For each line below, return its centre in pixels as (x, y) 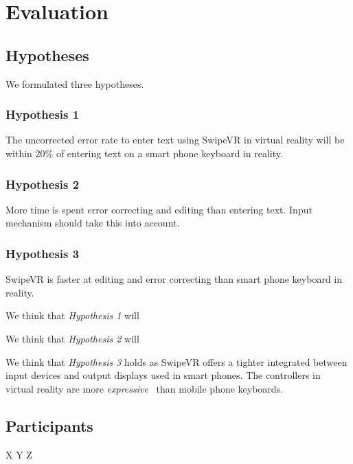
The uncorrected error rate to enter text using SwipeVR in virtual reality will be (175, 140)
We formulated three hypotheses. (75, 83)
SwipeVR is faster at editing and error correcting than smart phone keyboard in (174, 279)
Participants (49, 425)
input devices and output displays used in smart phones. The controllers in (163, 375)
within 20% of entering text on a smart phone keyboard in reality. (144, 153)
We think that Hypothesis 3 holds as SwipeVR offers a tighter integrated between (176, 361)
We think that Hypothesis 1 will (72, 315)
